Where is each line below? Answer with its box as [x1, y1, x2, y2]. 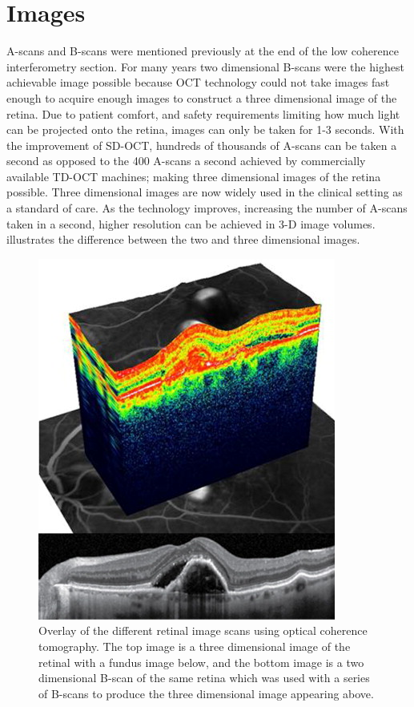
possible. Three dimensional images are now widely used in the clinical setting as [6, 184, 403, 200]
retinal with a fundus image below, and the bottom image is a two [38, 653, 364, 670]
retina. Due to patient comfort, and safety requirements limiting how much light [6, 105, 400, 122]
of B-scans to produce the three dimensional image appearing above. [38, 685, 374, 701]
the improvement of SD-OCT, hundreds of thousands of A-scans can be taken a [6, 136, 397, 153]
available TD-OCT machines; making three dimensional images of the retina [6, 168, 381, 184]
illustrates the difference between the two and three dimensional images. [6, 231, 360, 248]
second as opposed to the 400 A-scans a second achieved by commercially [6, 152, 366, 169]
